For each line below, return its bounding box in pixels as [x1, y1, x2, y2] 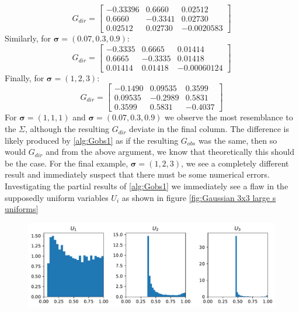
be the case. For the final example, [5, 157, 128, 169]
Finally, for [5, 71, 44, 84]
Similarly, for [5, 32, 51, 44]
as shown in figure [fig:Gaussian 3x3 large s [121, 191, 276, 203]
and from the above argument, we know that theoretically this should [46, 145, 294, 158]
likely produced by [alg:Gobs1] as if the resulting [5, 134, 179, 146]
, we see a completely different [181, 157, 289, 169]
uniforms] [5, 203, 39, 215]
